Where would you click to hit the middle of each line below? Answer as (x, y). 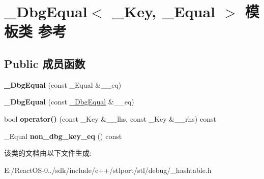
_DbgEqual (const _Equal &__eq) (63, 84)
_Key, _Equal (163, 11)
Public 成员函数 (45, 63)
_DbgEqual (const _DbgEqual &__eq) (69, 102)
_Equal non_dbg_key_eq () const (63, 136)
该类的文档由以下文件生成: (48, 153)
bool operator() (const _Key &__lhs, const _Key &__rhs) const (110, 118)
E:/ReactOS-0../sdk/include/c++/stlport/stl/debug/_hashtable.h (108, 170)
